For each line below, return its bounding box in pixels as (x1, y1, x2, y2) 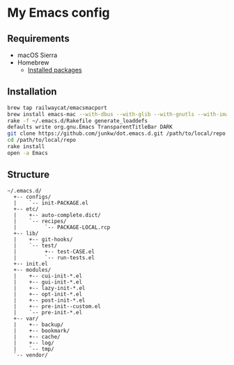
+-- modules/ (13, 266, 52, 273)
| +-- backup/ (13, 321, 64, 328)
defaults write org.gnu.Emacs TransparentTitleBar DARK (7, 124, 173, 131)
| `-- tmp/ (13, 346, 54, 352)
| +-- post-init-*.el (13, 297, 86, 304)
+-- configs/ (13, 193, 52, 200)
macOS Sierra (17, 51, 58, 59)
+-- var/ (13, 315, 39, 322)
